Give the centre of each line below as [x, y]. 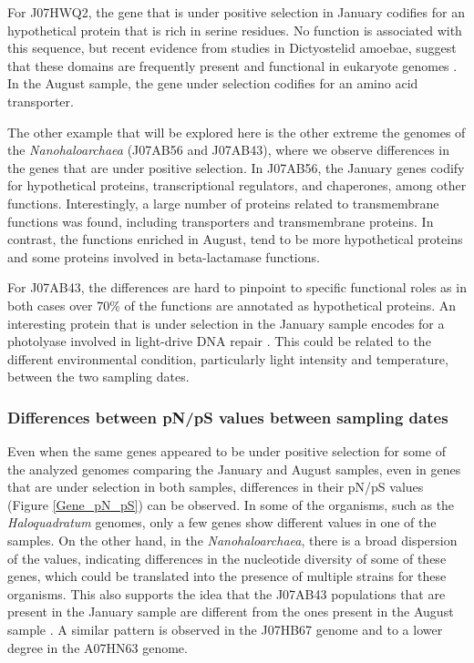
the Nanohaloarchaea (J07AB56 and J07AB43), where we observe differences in [228, 150]
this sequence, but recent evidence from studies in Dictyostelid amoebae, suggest [232, 48]
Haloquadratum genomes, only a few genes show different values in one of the [222, 522]
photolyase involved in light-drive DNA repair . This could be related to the [219, 341]
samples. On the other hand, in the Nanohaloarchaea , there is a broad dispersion [232, 541]
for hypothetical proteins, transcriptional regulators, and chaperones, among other [237, 185]
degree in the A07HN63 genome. [98, 647]
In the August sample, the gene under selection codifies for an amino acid [213, 83]
